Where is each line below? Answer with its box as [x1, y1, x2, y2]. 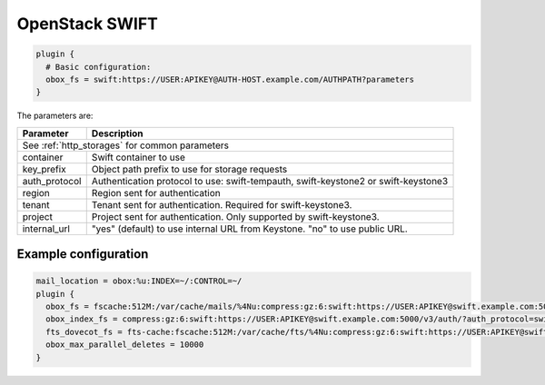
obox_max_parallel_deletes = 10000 [45, 340, 204, 350]
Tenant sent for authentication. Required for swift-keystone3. [91, 198, 352, 211]
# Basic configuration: [45, 62, 152, 72]
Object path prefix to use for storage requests [91, 163, 288, 175]
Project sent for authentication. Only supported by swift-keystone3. [91, 210, 381, 222]
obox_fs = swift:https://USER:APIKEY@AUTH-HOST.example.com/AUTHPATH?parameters [45, 74, 415, 84]
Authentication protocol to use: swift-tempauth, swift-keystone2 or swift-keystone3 [91, 174, 449, 187]
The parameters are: [16, 110, 94, 122]
